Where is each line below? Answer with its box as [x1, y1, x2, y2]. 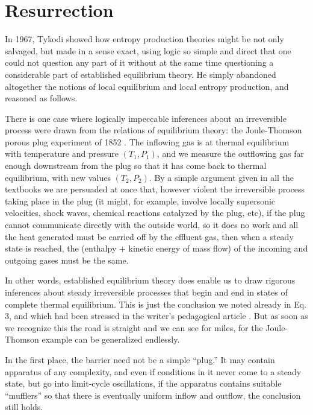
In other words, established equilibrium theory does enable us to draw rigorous [5, 274, 296, 287]
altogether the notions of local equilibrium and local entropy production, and [5, 80, 289, 92]
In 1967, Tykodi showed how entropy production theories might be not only [5, 33, 284, 45]
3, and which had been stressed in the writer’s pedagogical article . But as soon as [5, 309, 308, 322]
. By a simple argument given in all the [149, 171, 294, 183]
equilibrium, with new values [5, 171, 111, 183]
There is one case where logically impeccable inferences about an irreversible [5, 112, 287, 124]
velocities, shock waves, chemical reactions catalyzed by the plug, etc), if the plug [5, 206, 305, 219]
